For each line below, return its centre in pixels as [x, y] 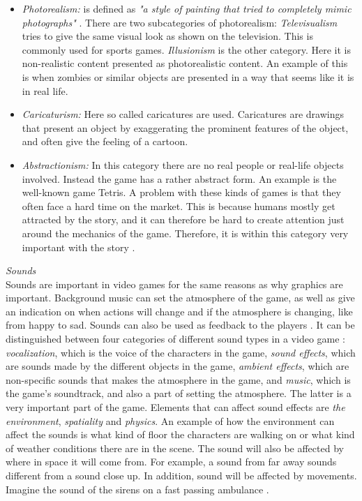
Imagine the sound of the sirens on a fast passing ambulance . [137, 489]
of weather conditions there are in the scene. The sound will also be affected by [175, 448]
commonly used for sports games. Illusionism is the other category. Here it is [186, 49]
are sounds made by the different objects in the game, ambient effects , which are [178, 366]
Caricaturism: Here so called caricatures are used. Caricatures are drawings [183, 114]
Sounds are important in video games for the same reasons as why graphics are [174, 284]
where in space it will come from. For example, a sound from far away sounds [171, 462]
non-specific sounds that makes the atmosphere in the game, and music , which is [178, 379]
